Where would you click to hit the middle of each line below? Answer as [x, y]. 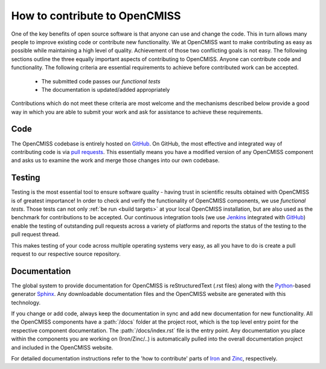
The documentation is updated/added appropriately [106, 89]
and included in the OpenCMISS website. [62, 347]
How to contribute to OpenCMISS [96, 16]
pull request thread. [36, 234]
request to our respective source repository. [66, 254]
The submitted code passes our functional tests [101, 81]
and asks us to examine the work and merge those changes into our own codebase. [115, 161]
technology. [26, 303]
